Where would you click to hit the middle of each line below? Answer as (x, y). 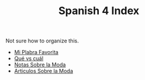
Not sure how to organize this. (42, 41)
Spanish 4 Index (99, 11)
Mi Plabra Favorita (36, 52)
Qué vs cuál (29, 59)
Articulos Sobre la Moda (43, 71)
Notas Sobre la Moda (40, 65)
